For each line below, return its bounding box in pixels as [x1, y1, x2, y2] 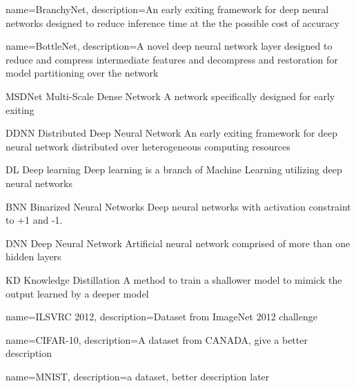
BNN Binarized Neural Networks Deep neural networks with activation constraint [6, 199, 351, 213]
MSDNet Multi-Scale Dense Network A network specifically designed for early [6, 88, 335, 103]
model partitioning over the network [6, 66, 159, 80]
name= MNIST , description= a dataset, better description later [6, 369, 270, 383]
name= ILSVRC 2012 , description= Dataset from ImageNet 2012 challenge [6, 309, 317, 324]
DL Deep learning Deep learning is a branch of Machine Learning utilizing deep [6, 162, 342, 177]
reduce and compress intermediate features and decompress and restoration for [6, 52, 338, 66]
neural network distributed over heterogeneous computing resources [6, 139, 290, 153]
